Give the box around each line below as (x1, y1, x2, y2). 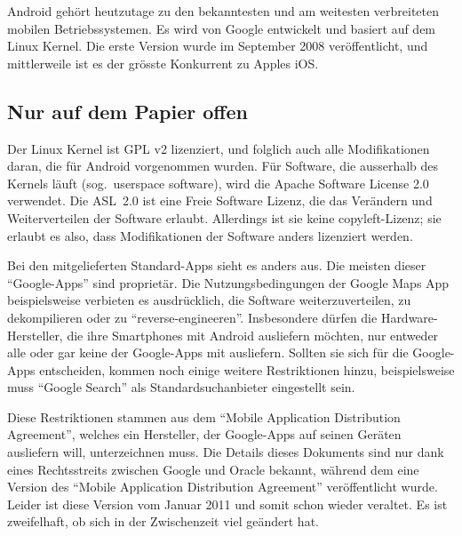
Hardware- (380, 308, 438, 326)
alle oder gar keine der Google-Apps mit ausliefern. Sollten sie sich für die (7, 343, 409, 362)
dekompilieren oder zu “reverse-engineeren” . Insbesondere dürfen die (7, 308, 378, 326)
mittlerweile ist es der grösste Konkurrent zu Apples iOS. (7, 53, 319, 72)
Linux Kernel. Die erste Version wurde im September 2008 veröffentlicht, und (7, 36, 428, 55)
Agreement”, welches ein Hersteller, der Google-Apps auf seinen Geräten (7, 425, 402, 444)
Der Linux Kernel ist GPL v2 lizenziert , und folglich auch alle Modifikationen (7, 139, 430, 157)
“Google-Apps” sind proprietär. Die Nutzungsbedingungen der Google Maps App (7, 273, 450, 292)
